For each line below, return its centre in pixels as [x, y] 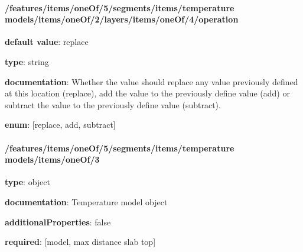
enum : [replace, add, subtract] [60, 125]
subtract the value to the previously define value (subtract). [113, 104]
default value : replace [47, 42]
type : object [27, 182]
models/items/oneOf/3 [52, 159]
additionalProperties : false [58, 222]
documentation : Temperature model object [86, 201]
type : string [27, 61]
